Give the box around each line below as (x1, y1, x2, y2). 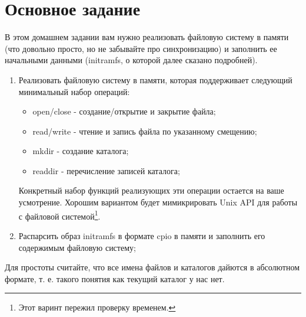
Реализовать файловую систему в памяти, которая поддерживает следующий (18, 73, 292, 86)
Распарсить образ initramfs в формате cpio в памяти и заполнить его (18, 229, 265, 241)
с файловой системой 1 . (18, 208, 101, 222)
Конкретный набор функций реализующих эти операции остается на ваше (18, 184, 284, 197)
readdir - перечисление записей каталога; (32, 164, 180, 177)
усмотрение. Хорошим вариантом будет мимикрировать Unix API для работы (18, 196, 298, 208)
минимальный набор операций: (18, 85, 130, 97)
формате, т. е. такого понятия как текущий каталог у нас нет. (5, 272, 225, 285)
